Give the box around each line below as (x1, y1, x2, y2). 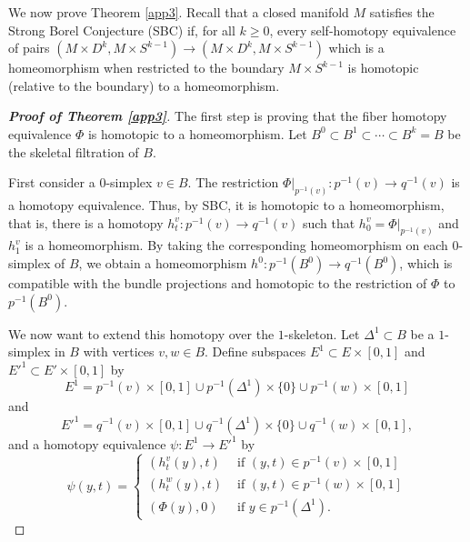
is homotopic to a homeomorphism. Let (87, 124, 307, 143)
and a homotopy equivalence (8, 434, 166, 453)
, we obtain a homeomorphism (78, 254, 247, 273)
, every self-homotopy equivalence (269, 20, 456, 39)
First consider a (8, 173, 95, 192)
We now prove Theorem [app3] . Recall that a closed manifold (8, 3, 349, 21)
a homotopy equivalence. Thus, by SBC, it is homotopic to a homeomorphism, (8, 196, 445, 215)
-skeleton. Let (284, 324, 360, 343)
